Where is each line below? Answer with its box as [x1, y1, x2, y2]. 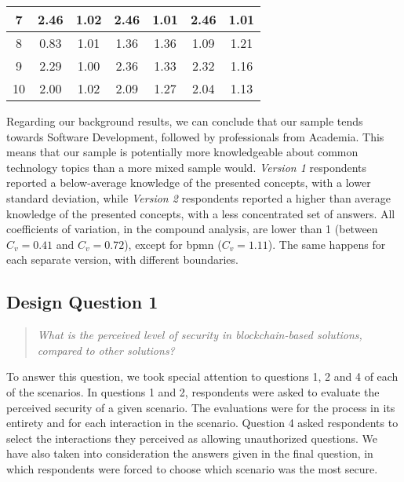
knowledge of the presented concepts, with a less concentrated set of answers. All [6, 205, 395, 221]
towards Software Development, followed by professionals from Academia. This [6, 128, 384, 144]
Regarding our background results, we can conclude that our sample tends [6, 113, 363, 129]
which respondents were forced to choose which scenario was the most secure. [6, 460, 378, 477]
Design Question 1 [6, 290, 158, 314]
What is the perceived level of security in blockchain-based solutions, [37, 327, 362, 343]
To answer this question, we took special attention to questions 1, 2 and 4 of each [6, 368, 399, 385]
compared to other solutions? [37, 341, 175, 358]
